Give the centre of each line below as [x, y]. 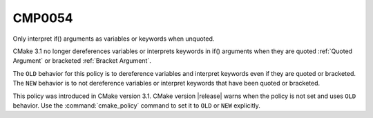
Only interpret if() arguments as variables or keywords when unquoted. [114, 39]
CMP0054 [43, 18]
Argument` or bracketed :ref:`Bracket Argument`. [82, 61]
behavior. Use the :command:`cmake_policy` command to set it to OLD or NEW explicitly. [136, 105]
